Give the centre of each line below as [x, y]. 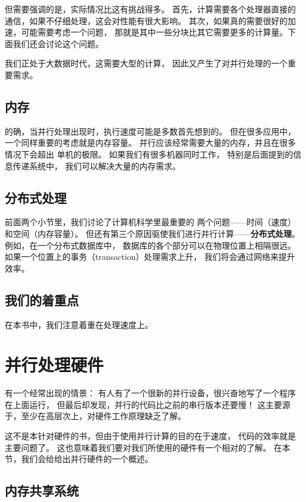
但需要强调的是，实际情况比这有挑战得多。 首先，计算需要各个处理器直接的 [150, 9]
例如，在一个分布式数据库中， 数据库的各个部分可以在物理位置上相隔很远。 [150, 245]
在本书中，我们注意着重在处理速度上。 [79, 324]
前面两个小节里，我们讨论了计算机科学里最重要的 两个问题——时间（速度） [150, 222]
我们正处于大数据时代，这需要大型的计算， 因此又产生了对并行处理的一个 [146, 63]
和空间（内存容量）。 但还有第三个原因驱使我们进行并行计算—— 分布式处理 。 [152, 233]
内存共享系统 [42, 491]
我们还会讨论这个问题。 [58, 43]
